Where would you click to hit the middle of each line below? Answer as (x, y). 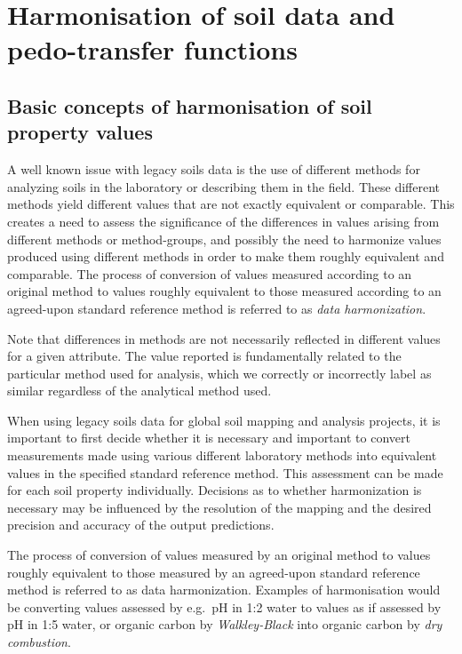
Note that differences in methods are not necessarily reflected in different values (224, 338)
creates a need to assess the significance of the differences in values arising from (223, 221)
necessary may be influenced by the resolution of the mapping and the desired (219, 507)
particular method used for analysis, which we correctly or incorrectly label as (219, 373)
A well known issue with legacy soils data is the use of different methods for (214, 169)
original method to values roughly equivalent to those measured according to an (224, 291)
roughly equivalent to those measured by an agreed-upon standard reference (214, 572)
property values (80, 132)
